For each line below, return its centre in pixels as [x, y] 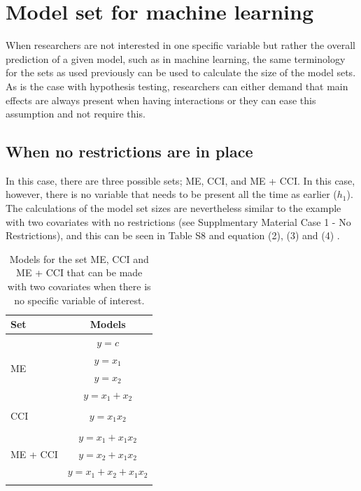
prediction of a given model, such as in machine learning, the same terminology [176, 58]
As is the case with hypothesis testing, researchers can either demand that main [177, 86]
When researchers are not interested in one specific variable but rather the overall [180, 45]
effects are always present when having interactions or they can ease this [161, 100]
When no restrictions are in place [129, 151]
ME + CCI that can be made [79, 272]
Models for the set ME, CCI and [79, 258]
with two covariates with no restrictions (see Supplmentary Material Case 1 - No [178, 221]
